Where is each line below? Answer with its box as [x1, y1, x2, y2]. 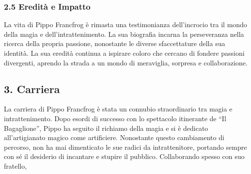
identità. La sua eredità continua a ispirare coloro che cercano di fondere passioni [4, 48, 245, 58]
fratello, [4, 160, 27, 171]
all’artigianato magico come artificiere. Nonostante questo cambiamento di [4, 132, 224, 142]
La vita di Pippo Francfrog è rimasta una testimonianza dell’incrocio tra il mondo [4, 19, 247, 30]
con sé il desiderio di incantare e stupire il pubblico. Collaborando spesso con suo [4, 151, 245, 161]
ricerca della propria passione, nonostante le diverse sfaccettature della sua [4, 38, 225, 48]
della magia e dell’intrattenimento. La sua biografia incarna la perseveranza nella [4, 29, 244, 39]
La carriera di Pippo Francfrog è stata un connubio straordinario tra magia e [4, 104, 233, 114]
